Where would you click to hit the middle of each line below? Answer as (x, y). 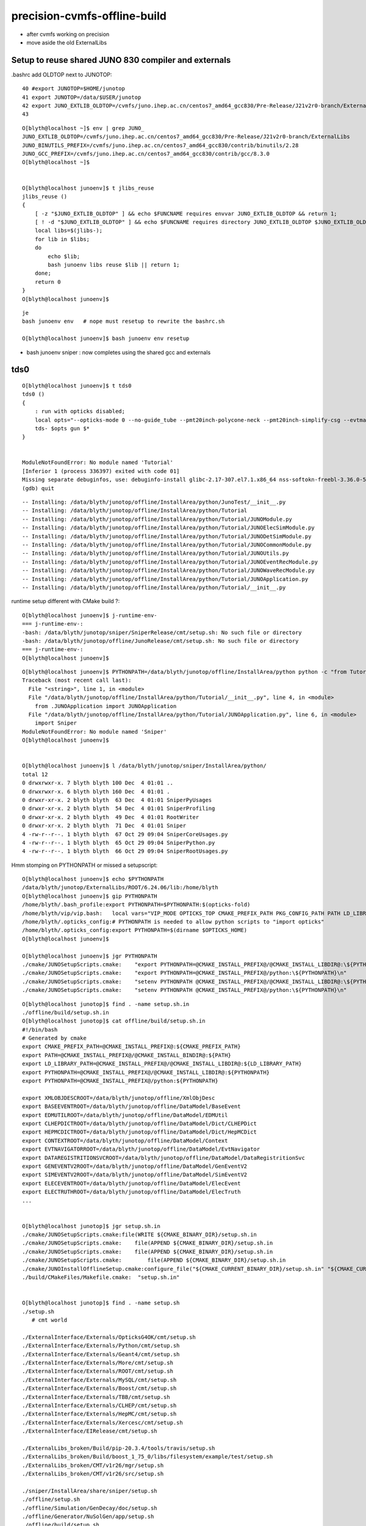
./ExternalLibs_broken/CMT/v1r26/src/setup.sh (93, 1474)
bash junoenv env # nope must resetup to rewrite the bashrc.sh (124, 321)
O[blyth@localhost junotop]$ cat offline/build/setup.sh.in (114, 1021)
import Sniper (56, 723)
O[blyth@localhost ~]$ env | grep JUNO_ (83, 128)
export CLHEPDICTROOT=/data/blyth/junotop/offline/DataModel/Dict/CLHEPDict (140, 1123)
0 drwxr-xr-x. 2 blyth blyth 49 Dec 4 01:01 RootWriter (111, 817)
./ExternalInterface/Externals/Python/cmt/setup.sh (101, 1346)
